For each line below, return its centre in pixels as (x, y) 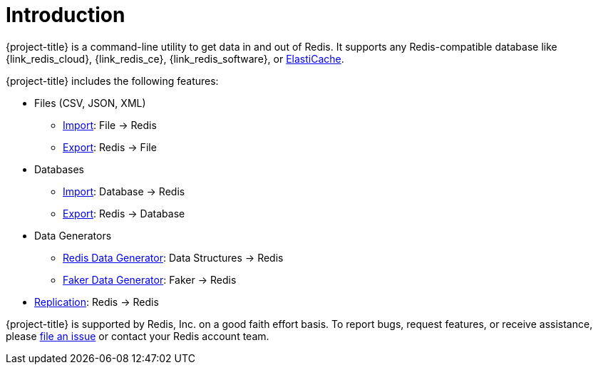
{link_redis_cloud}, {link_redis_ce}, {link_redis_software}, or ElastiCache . (175, 58)
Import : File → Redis (110, 125)
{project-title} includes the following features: (112, 81)
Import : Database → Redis (124, 191)
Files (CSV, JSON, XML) (90, 103)
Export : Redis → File (110, 147)
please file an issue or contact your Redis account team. (138, 336)
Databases (59, 169)
